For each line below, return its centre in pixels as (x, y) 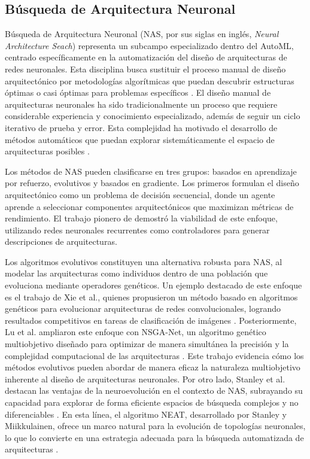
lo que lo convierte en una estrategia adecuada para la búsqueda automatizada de (154, 437)
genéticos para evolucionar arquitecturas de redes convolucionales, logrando (143, 308)
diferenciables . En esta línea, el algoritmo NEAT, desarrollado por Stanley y (146, 414)
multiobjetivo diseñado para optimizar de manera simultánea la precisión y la (147, 344)
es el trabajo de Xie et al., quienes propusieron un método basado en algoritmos (151, 297)
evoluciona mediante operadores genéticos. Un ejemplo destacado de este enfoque (154, 285)
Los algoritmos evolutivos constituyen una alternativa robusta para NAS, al (144, 261)
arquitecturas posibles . (47, 151)
